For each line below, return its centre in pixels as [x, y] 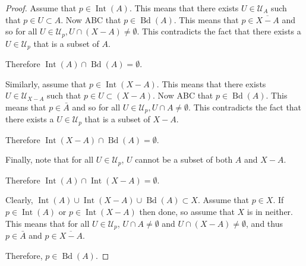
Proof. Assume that [41, 8]
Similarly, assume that [46, 83]
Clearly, [19, 200]
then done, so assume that [187, 212]
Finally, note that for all [50, 159]
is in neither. [270, 212]
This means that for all [48, 223]
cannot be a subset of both [184, 159]
